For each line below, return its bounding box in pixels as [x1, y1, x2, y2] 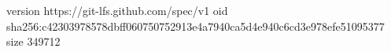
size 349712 [6, 33, 61, 50]
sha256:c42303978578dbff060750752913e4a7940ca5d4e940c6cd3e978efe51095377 [6, 17, 385, 34]
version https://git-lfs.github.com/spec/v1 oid [6, 2, 228, 18]
